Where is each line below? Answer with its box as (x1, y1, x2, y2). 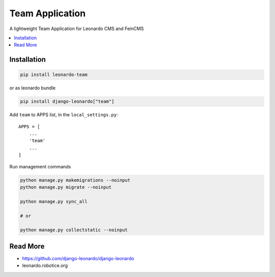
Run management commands (9, 163, 71, 169)
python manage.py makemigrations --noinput (20, 177, 131, 183)
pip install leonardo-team (20, 72, 88, 78)
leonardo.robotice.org (22, 263, 68, 269)
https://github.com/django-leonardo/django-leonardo (22, 255, 134, 261)
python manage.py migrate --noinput (20, 184, 112, 190)
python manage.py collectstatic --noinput (20, 227, 128, 233)
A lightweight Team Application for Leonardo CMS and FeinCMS (9, 26, 144, 32)
